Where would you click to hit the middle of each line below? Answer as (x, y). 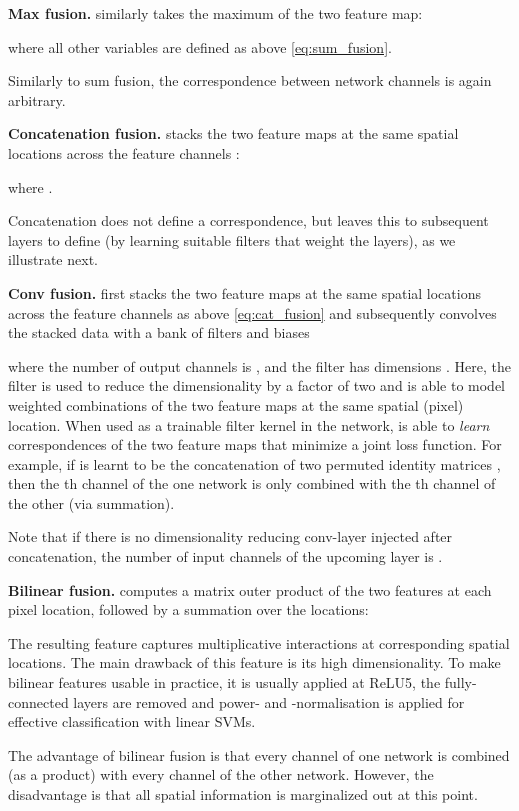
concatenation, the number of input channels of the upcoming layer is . (225, 556)
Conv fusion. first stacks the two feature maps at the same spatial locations (244, 292)
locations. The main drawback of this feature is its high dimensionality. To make (254, 662)
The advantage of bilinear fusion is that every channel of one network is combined (259, 754)
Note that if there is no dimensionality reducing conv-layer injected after (230, 536)
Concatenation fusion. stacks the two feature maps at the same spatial (233, 133)
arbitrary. (37, 99)
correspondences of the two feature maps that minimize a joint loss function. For (255, 444)
